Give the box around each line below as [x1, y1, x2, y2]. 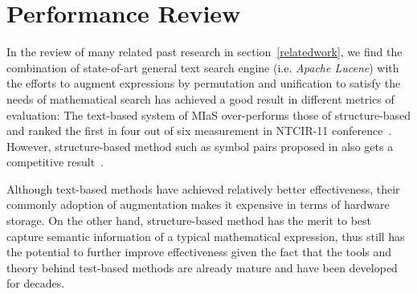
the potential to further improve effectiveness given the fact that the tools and [6, 243, 392, 260]
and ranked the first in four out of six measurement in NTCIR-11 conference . [6, 122, 392, 139]
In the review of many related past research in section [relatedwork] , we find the [6, 43, 403, 60]
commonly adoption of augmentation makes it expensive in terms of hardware [6, 196, 390, 213]
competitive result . [6, 153, 104, 170]
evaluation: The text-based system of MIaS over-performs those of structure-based [6, 106, 411, 123]
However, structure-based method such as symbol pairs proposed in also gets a [6, 137, 394, 154]
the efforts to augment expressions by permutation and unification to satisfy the [6, 75, 401, 92]
